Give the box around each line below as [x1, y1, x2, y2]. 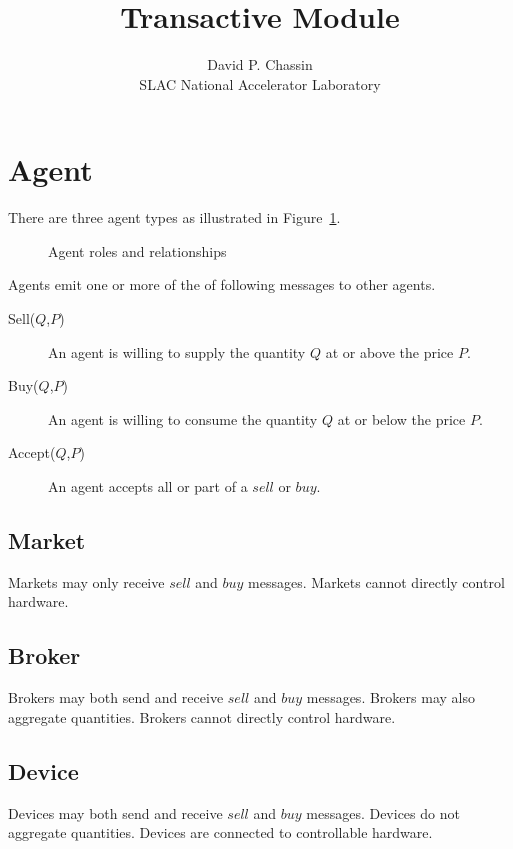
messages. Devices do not [306, 802, 460, 823]
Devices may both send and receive [8, 802, 223, 823]
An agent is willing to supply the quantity [48, 341, 306, 362]
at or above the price [325, 341, 454, 362]
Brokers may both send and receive [8, 687, 224, 708]
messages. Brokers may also [306, 687, 475, 708]
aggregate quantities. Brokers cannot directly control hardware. [8, 706, 396, 727]
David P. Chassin [207, 54, 313, 75]
